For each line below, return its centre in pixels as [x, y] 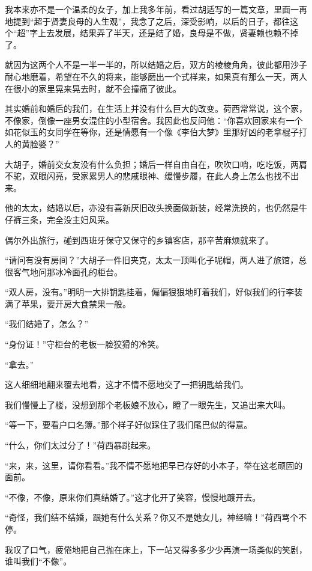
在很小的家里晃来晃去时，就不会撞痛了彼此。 [93, 88]
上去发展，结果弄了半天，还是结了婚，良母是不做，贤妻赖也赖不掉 [168, 33]
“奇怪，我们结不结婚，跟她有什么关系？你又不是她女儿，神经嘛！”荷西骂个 [152, 517]
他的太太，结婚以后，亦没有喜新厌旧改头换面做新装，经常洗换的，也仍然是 [152, 208]
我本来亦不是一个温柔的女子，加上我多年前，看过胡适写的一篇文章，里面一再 [156, 9]
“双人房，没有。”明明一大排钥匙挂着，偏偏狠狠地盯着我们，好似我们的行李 [150, 292]
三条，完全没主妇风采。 [67, 219]
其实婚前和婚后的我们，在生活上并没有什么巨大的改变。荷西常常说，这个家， [156, 108]
